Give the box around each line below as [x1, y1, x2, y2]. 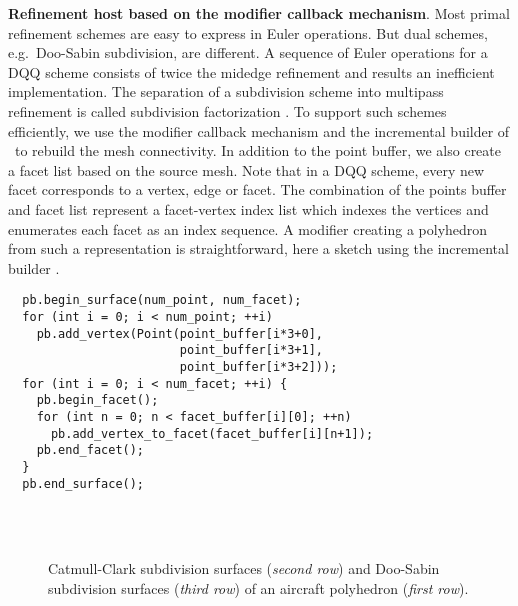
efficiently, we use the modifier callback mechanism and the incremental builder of [8, 120, 510, 141]
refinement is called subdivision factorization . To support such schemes [8, 100, 447, 121]
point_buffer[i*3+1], [179, 343, 323, 358]
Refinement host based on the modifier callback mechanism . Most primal [8, 3, 510, 23]
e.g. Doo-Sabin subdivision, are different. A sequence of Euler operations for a [8, 42, 488, 63]
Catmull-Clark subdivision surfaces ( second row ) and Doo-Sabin [48, 558, 440, 579]
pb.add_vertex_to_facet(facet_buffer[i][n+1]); [50, 426, 374, 441]
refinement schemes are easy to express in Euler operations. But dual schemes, [8, 22, 488, 43]
